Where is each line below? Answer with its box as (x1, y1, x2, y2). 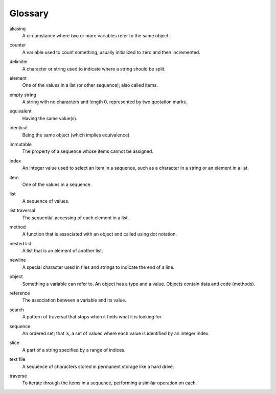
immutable (9, 141, 32, 148)
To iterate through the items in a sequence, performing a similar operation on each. (22, 380, 197, 386)
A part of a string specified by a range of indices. (22, 346, 126, 353)
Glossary (9, 8, 49, 19)
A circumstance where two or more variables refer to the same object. (22, 32, 170, 38)
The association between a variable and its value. (22, 297, 127, 304)
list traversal (9, 207, 35, 214)
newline (9, 257, 26, 263)
